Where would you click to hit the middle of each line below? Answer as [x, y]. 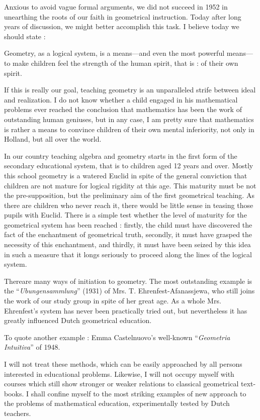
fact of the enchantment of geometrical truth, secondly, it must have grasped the [128, 234]
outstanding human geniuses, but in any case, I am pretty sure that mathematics [129, 119]
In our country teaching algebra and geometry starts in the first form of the [121, 155]
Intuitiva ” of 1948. [32, 347]
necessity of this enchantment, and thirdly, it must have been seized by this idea [127, 244]
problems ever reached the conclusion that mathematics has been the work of [123, 109]
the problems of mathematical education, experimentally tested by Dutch [117, 403]
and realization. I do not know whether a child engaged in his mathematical [121, 99]
